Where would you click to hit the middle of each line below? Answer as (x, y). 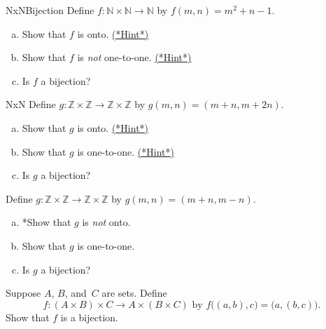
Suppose (23, 293)
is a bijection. (89, 317)
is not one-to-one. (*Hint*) (134, 57)
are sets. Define (134, 293)
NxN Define (31, 104)
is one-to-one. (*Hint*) (126, 151)
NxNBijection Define (50, 10)
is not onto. (106, 222)
